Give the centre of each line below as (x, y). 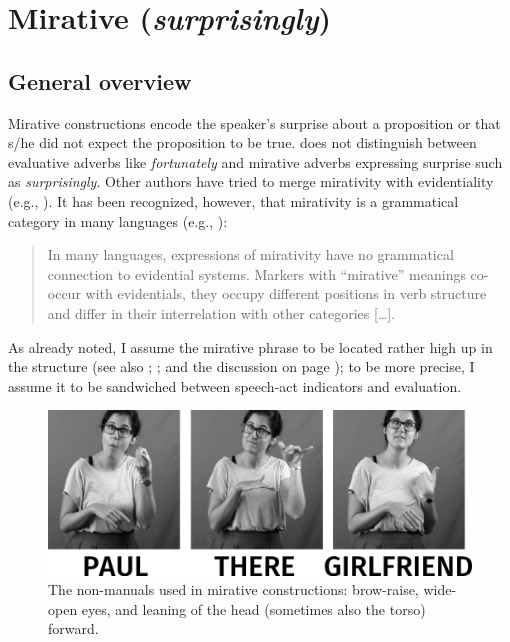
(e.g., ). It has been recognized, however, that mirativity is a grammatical (233, 200)
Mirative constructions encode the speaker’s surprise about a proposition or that (254, 122)
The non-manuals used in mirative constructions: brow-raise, (233, 589)
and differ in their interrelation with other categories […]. (221, 312)
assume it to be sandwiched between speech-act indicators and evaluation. (235, 385)
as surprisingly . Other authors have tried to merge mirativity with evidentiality (251, 181)
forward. (73, 628)
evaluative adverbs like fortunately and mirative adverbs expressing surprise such (255, 161)
